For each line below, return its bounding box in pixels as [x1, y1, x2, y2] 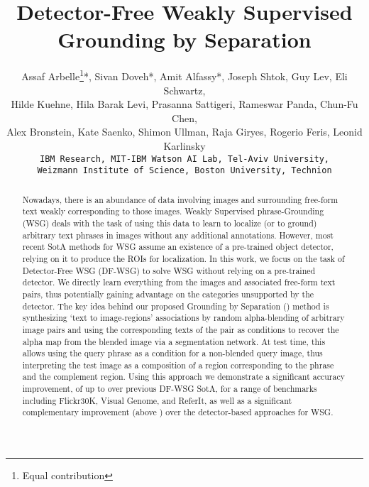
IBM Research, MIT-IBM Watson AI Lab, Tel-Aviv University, [39, 153, 330, 164]
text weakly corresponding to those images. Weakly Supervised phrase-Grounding [22, 205, 324, 217]
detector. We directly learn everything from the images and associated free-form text [22, 276, 336, 288]
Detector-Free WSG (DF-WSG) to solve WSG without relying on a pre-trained [22, 264, 316, 276]
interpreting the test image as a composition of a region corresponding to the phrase [22, 359, 334, 371]
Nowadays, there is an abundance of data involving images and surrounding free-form [22, 193, 338, 205]
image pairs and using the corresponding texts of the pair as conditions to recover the [22, 323, 339, 335]
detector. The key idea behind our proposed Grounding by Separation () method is [22, 300, 329, 312]
